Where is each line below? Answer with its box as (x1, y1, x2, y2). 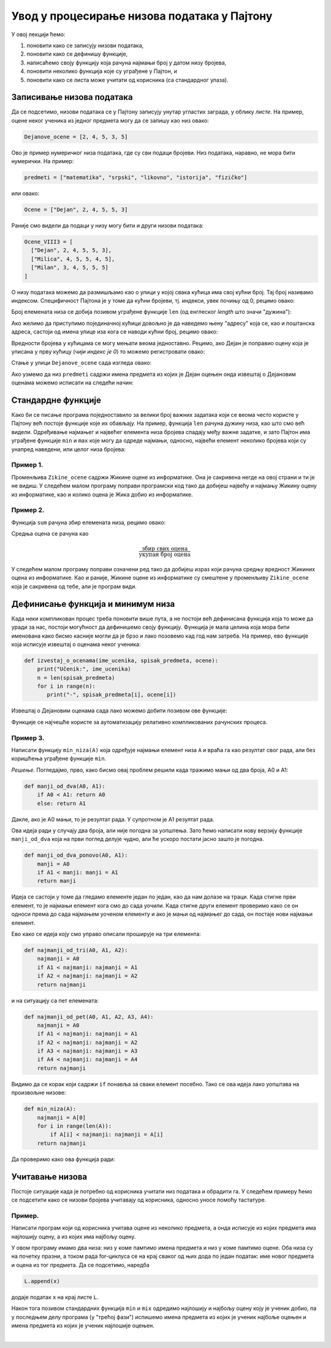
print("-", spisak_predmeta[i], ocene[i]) (47, 691, 177, 698)
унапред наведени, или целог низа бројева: (11, 445, 126, 453)
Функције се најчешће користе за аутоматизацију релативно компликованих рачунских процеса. (11, 718, 268, 726)
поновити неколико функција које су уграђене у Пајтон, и (26, 67, 178, 75)
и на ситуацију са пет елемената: (11, 997, 99, 1004)
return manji (37, 877, 77, 885)
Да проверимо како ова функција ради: (11, 1156, 115, 1163)
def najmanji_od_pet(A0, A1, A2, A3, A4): (24, 1013, 154, 1020)
